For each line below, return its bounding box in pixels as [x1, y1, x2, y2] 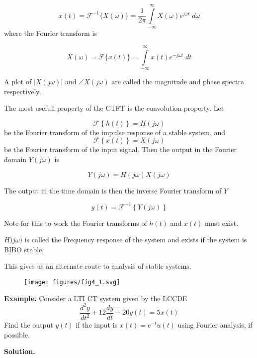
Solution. [4, 346, 35, 357]
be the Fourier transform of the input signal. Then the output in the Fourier [4, 144, 237, 155]
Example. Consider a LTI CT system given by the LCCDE [4, 293, 187, 303]
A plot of [4, 76, 32, 86]
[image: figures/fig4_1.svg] [24, 279, 120, 286]
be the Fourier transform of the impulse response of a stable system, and [4, 127, 226, 137]
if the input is [76, 320, 118, 330]
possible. [4, 329, 30, 340]
